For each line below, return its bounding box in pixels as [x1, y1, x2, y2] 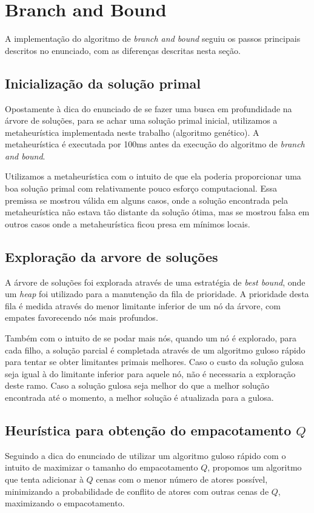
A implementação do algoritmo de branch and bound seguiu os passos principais [5, 32, 301, 45]
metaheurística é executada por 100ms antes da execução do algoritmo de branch [5, 138, 305, 150]
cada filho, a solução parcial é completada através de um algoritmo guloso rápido [5, 343, 306, 356]
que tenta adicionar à [5, 472, 84, 485]
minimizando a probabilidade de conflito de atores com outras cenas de [5, 485, 269, 497]
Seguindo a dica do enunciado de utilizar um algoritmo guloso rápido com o [5, 449, 286, 461]
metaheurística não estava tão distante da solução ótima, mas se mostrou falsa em [5, 206, 310, 218]
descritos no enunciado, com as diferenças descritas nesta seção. [5, 44, 241, 56]
